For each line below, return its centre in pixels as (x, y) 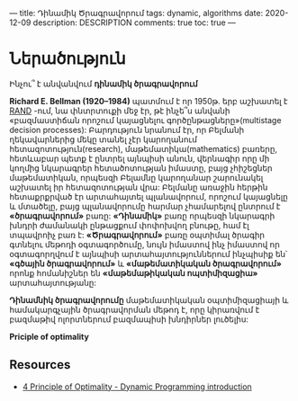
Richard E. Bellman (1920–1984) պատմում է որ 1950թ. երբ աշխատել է (149, 101)
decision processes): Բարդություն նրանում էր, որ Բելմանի (127, 129)
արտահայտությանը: (53, 282)
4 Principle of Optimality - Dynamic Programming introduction (137, 387)
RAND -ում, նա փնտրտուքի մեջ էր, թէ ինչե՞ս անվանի (120, 111)
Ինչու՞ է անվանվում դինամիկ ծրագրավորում (104, 84)
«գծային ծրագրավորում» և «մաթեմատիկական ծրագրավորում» (145, 263)
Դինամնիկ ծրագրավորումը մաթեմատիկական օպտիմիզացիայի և (149, 299)
